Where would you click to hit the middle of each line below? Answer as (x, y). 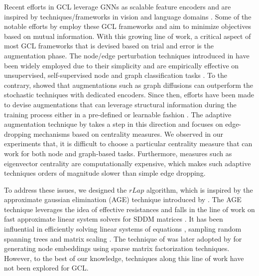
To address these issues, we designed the (65, 189)
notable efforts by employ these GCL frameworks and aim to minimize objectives (128, 26)
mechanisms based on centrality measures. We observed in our (129, 134)
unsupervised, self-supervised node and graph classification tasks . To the (116, 75)
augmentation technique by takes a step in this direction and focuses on (114, 124)
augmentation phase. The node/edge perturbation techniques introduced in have (127, 55)
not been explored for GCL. (46, 268)
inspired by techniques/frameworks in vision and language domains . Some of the (128, 16)
